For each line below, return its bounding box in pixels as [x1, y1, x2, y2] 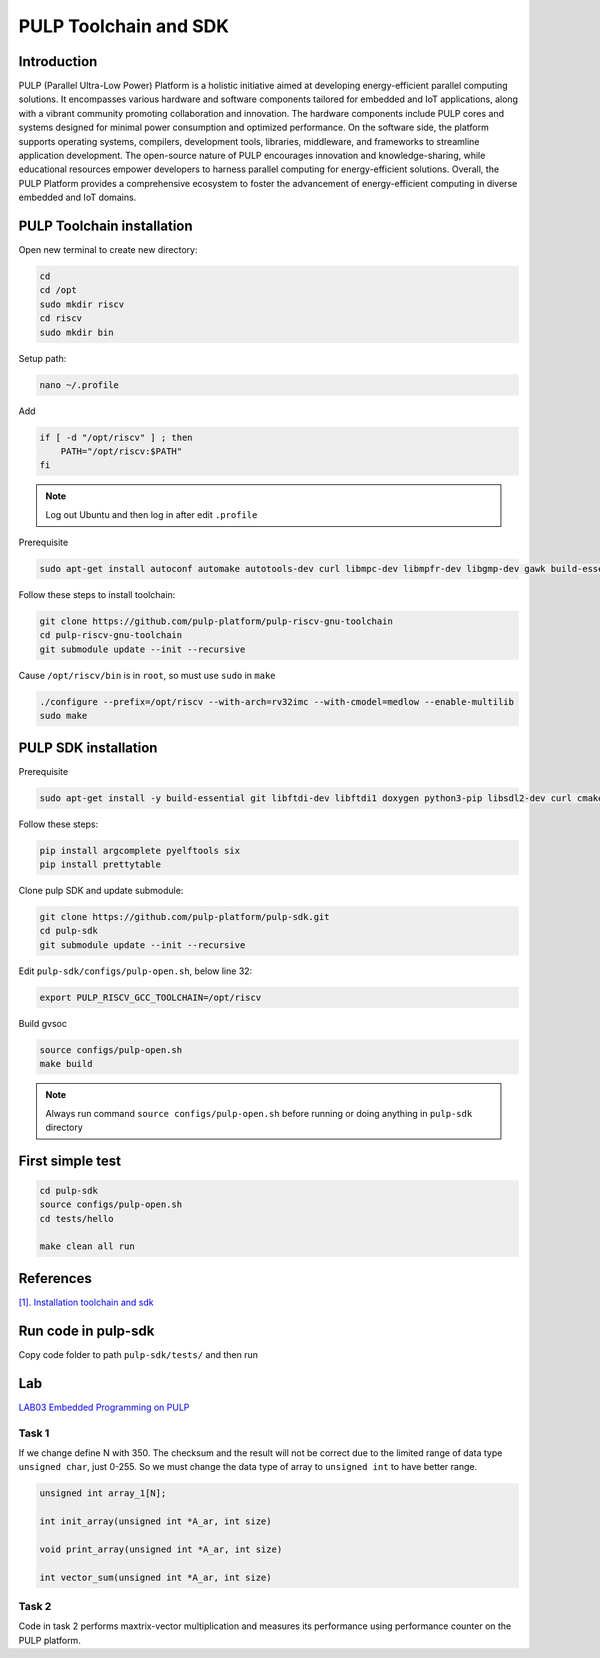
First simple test [18, 1152, 122, 1169]
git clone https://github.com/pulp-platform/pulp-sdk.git [39, 911, 330, 923]
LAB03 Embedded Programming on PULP [18, 1401, 190, 1413]
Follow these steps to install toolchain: [18, 589, 176, 601]
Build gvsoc [18, 1017, 67, 1029]
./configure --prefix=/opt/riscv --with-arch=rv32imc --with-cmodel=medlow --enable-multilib [39, 696, 515, 707]
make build [39, 1058, 93, 1070]
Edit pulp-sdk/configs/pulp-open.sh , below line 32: [18, 965, 253, 977]
